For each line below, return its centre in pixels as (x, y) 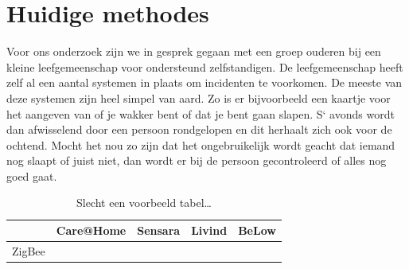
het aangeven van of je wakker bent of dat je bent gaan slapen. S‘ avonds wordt (201, 113)
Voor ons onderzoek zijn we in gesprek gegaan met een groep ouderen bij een (194, 51)
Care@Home (91, 230)
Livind (209, 230)
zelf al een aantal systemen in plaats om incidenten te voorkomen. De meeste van (204, 82)
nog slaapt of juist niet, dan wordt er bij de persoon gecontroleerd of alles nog (197, 160)
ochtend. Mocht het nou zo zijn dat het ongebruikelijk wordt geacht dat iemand (201, 144)
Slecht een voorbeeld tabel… (144, 203)
